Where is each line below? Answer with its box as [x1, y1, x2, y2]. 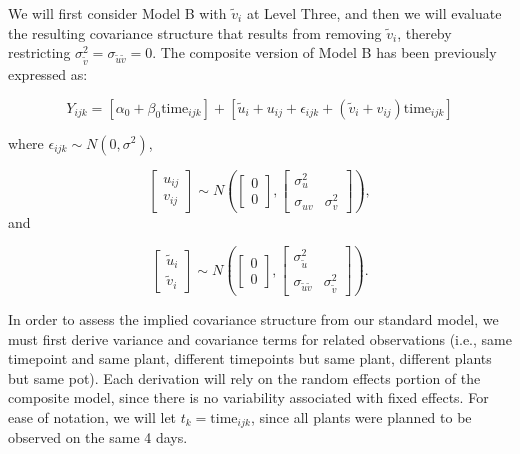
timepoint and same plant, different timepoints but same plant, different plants [8, 348, 492, 369]
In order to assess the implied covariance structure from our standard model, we [8, 309, 499, 329]
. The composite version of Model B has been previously [152, 42, 497, 63]
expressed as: [8, 63, 88, 84]
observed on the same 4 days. [8, 427, 188, 448]
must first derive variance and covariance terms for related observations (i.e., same [8, 328, 512, 349]
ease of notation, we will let [8, 406, 177, 427]
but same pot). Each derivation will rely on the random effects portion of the [8, 367, 481, 388]
